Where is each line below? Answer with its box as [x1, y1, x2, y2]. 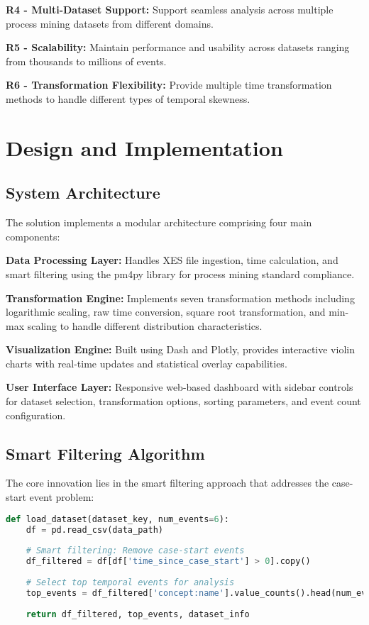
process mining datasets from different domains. [6, 16, 214, 31]
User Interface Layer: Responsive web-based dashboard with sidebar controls [6, 380, 353, 394]
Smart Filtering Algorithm [6, 442, 205, 464]
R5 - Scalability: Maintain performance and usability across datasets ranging [6, 40, 350, 55]
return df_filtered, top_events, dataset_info [26, 609, 250, 619]
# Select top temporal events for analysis [26, 577, 235, 587]
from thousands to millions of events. [6, 53, 167, 68]
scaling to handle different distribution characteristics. [27, 318, 263, 333]
